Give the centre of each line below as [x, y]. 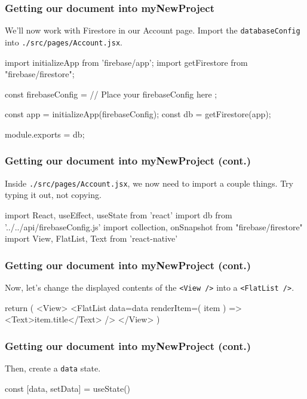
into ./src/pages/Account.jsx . [64, 42]
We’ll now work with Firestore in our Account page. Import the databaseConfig [153, 30]
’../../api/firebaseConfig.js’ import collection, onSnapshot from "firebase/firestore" [154, 226]
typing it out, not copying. [53, 195]
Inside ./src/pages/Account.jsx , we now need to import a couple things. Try [149, 183]
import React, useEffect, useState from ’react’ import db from [119, 214]
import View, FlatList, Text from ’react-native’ [91, 238]
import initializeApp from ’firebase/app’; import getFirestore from [126, 62]
